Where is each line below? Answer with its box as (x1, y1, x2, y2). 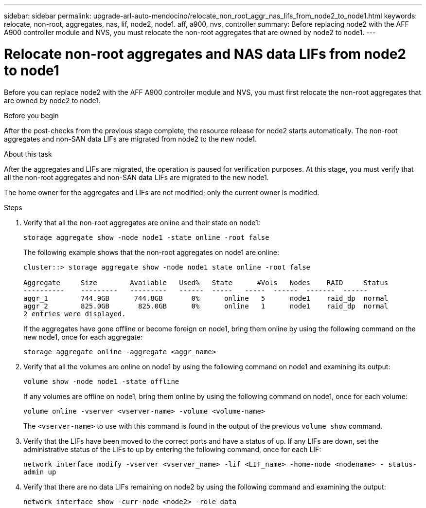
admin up (23, 468, 56, 476)
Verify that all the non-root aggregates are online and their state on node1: (23, 218, 260, 227)
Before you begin (4, 111, 59, 120)
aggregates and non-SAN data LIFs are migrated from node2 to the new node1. (4, 134, 257, 143)
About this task (4, 149, 52, 158)
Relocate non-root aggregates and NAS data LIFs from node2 (4, 45, 406, 62)
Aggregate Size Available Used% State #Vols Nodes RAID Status (23, 278, 389, 287)
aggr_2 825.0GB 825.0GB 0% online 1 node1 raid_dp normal (23, 302, 389, 310)
